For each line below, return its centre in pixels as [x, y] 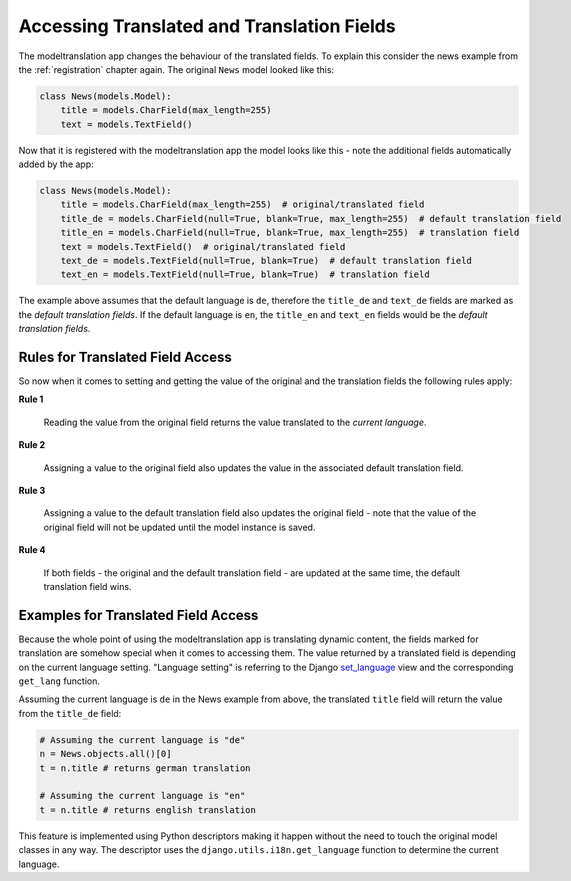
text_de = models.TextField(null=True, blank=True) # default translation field [266, 261]
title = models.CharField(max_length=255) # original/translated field [242, 204]
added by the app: [56, 164]
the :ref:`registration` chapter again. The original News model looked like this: [176, 69]
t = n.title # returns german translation [145, 768]
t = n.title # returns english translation [148, 809]
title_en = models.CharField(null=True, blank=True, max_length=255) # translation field [290, 233]
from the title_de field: [70, 713]
